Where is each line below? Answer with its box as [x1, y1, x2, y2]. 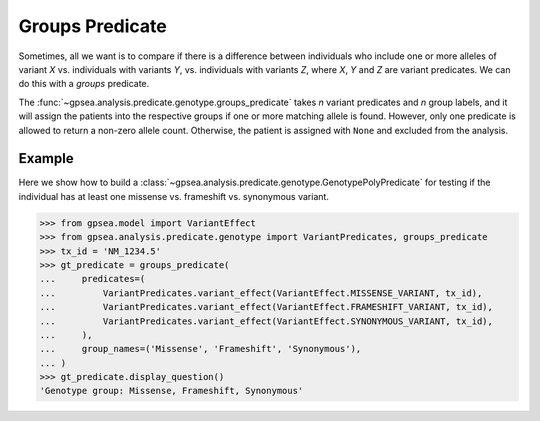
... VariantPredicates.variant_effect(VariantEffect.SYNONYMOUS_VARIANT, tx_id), [39, 315, 494, 327]
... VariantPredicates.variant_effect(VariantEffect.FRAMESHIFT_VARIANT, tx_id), [39, 301, 494, 313]
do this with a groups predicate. [18, 78, 150, 90]
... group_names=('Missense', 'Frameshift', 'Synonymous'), [39, 343, 362, 355]
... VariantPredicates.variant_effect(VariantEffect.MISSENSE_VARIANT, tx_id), [39, 287, 483, 299]
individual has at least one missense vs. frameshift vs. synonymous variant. [18, 190, 330, 202]
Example [18, 150, 74, 167]
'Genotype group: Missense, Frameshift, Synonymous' [39, 385, 304, 397]
